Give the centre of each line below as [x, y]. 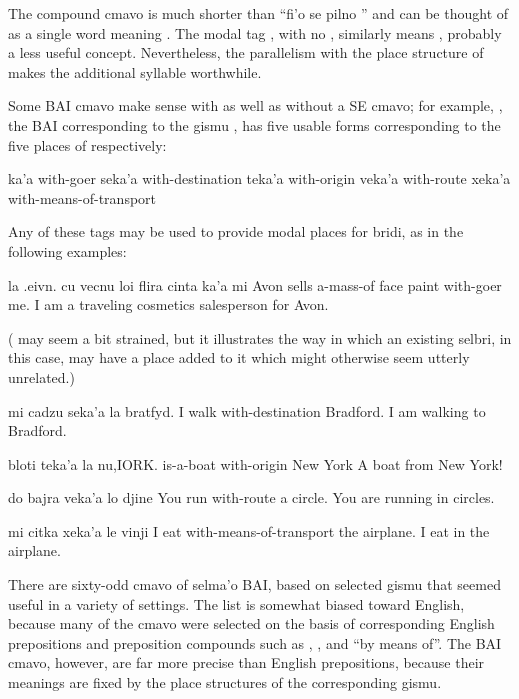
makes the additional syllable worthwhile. [135, 71]
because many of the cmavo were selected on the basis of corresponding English [251, 623]
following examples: [67, 250]
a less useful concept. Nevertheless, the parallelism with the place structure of [246, 52]
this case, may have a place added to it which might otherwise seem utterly [239, 357]
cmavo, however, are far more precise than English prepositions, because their [246, 662]
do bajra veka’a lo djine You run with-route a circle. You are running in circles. [251, 497]
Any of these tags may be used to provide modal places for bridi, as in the [236, 231]
